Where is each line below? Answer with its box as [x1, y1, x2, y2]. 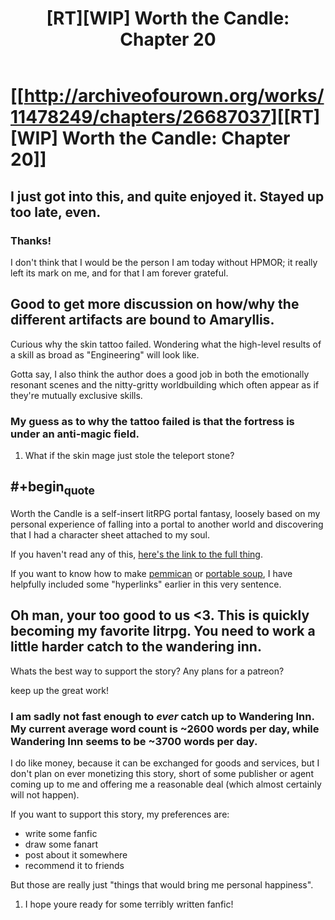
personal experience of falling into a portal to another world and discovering [10, 518, 324, 530]
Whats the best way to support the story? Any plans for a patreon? [10, 665, 285, 677]
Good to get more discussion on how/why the [10, 296, 300, 313]
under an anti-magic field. [10, 427, 140, 441]
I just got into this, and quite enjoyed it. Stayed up [10, 188, 325, 205]
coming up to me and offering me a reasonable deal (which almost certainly [10, 778, 322, 791]
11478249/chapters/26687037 [10, 106, 272, 129]
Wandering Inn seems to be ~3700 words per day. [10, 734, 258, 748]
